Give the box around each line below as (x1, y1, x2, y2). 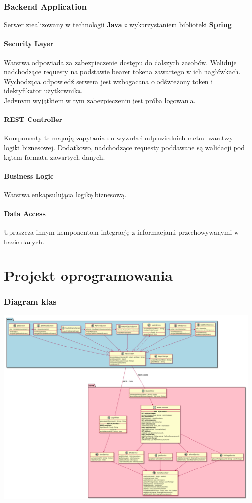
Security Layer (4, 38, 54, 49)
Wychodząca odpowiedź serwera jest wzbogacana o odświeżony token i (4, 76, 213, 86)
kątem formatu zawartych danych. (4, 152, 105, 162)
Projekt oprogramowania (4, 265, 173, 285)
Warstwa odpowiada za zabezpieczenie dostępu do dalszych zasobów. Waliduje (4, 57, 236, 67)
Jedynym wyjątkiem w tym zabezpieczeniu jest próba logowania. (4, 95, 196, 105)
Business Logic (4, 171, 54, 181)
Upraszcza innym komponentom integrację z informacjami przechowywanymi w (4, 227, 239, 237)
